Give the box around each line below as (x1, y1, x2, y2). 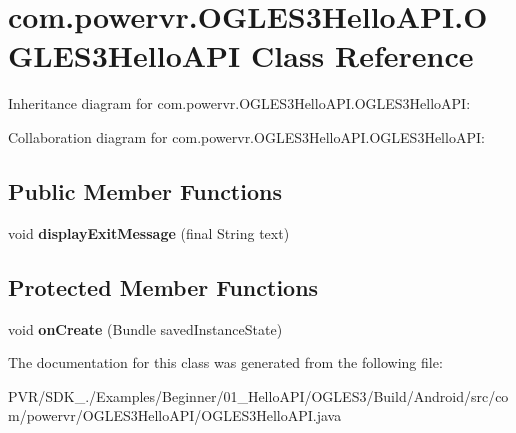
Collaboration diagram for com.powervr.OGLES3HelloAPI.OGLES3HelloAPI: (8, 126, 485, 147)
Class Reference (251, 35, 474, 76)
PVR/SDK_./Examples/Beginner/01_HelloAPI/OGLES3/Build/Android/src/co (8, 385, 509, 406)
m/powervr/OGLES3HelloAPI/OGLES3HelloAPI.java (8, 405, 342, 426)
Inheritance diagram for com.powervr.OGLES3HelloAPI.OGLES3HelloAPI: (8, 93, 471, 114)
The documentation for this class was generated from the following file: (8, 352, 443, 373)
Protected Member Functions (8, 271, 319, 302)
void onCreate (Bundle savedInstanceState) (8, 318, 283, 339)
